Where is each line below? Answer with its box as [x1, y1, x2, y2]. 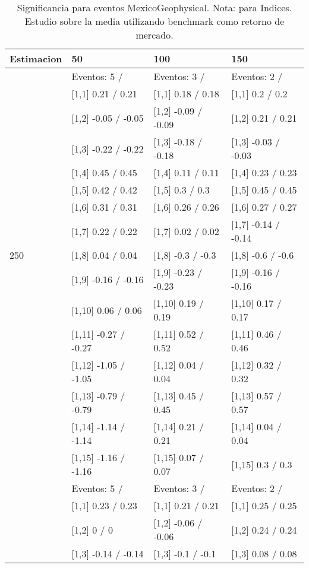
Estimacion [10, 52, 62, 65]
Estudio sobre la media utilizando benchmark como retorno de [24, 14, 285, 28]
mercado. [135, 28, 174, 42]
